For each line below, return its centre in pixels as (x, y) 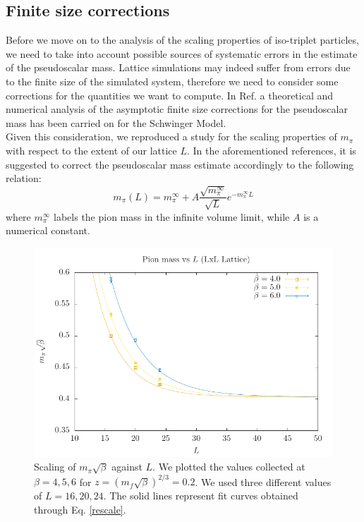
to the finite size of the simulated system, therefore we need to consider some (172, 81)
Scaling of (55, 467)
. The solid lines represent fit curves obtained (201, 496)
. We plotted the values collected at (229, 467)
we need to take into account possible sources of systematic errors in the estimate (182, 53)
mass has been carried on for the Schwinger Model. (116, 122)
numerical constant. (48, 230)
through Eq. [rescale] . (80, 509)
